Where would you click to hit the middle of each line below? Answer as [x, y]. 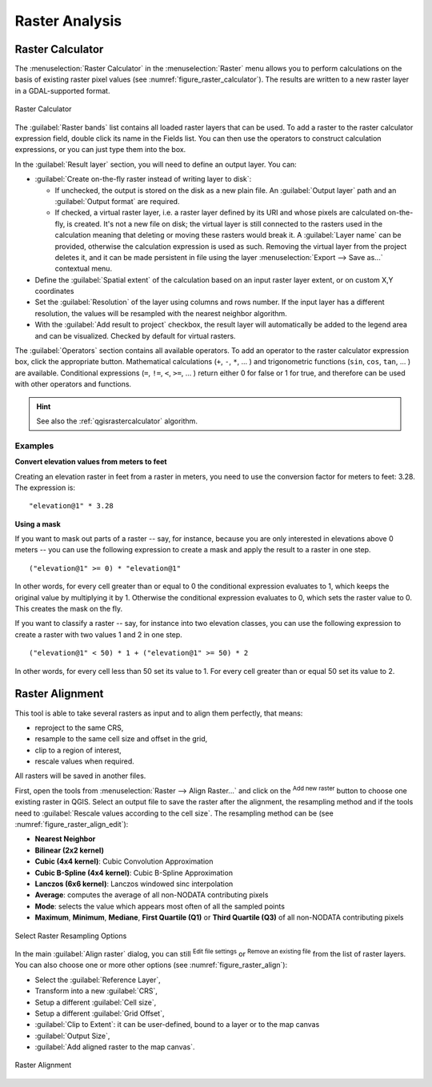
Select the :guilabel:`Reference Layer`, [98, 980]
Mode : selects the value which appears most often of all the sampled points [160, 906]
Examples [34, 446]
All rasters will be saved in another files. [80, 776]
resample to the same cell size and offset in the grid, [121, 739]
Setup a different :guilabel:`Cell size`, [96, 1002]
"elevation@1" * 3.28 [71, 506]
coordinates [54, 291]
